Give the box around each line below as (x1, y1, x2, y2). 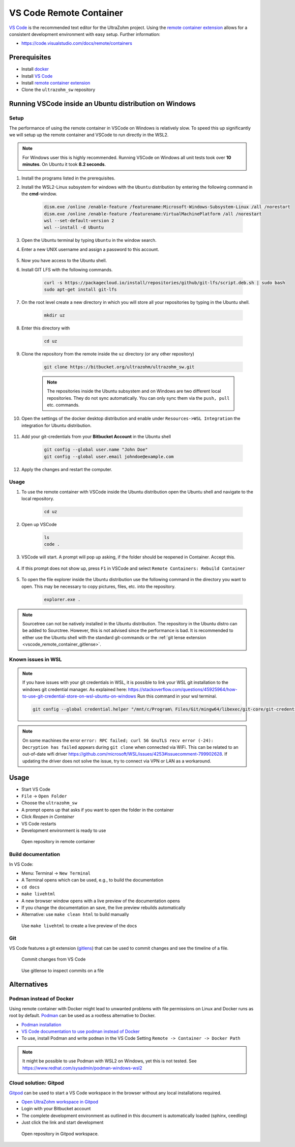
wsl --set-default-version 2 (44, 218, 115, 224)
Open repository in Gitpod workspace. (21, 1131, 99, 1137)
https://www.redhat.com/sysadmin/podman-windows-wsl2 (22, 1065, 143, 1071)
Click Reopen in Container (21, 814, 75, 820)
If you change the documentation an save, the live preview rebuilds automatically (21, 905, 186, 911)
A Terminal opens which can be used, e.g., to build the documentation (21, 877, 164, 883)
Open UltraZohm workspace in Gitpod (21, 1099, 98, 1105)
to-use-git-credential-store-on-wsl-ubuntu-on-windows (22, 693, 136, 699)
